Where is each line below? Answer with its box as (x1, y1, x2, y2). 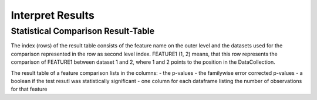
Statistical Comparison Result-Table (11, 26, 155, 36)
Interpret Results (11, 9, 95, 22)
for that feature (11, 85, 48, 93)
